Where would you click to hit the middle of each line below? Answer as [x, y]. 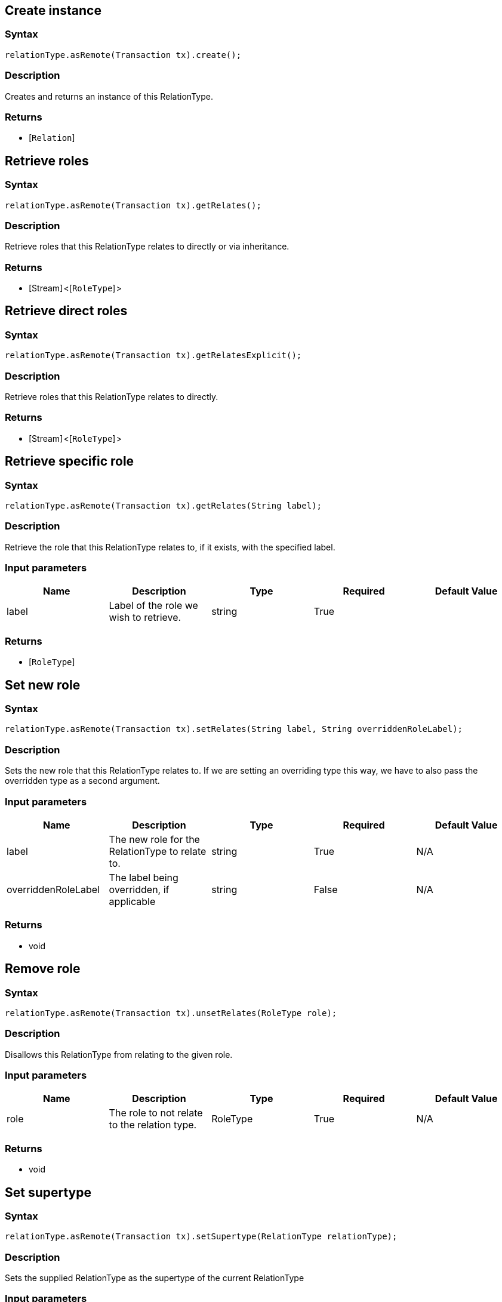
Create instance [53, 10]
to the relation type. [153, 1125]
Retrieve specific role [70, 461]
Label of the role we [153, 606]
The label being [144, 877]
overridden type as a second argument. [82, 781]
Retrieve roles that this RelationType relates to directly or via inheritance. [147, 247]
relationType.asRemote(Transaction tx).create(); [123, 55]
